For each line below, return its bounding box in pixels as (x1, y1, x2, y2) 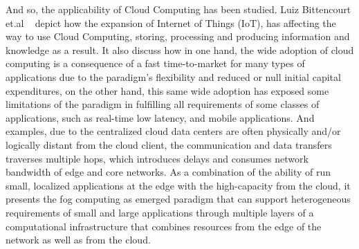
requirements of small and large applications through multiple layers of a (6, 205, 314, 219)
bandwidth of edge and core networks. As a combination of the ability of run (6, 165, 331, 179)
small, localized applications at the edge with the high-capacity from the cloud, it (6, 178, 351, 192)
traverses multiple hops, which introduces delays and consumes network (6, 151, 309, 165)
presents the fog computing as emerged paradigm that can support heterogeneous (6, 192, 351, 206)
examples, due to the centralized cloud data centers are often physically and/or (6, 124, 341, 138)
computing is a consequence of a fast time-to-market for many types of (6, 56, 305, 71)
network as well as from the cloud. (6, 232, 151, 247)
